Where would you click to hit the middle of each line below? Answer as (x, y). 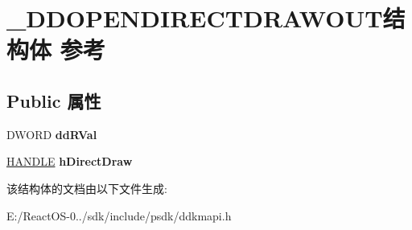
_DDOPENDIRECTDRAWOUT (195, 18)
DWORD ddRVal (52, 134)
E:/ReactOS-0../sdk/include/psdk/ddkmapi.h (119, 215)
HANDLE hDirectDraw (70, 161)
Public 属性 (54, 100)
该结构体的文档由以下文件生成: (87, 188)
